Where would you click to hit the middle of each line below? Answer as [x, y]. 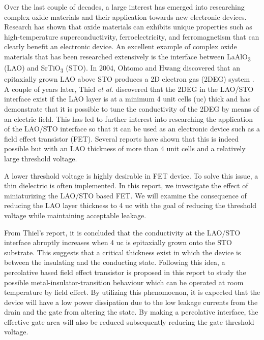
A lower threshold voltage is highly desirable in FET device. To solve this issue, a [131, 175]
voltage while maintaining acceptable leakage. [75, 215]
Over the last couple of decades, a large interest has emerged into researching [124, 7]
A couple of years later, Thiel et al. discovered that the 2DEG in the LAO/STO [129, 89]
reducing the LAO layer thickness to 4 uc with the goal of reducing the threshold [130, 205]
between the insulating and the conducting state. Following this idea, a [115, 262]
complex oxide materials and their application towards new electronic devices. [125, 16]
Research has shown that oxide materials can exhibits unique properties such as [128, 27]
